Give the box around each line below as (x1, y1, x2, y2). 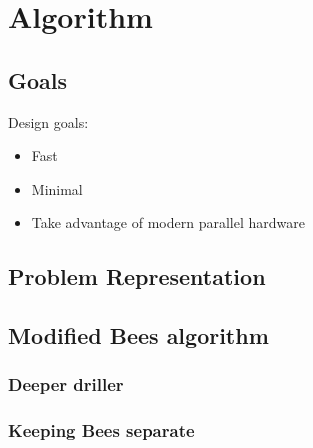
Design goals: (8, 111, 89, 132)
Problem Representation (8, 261, 266, 292)
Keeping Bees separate (8, 418, 195, 443)
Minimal (31, 178, 83, 199)
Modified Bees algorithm (8, 320, 269, 351)
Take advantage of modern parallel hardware (31, 212, 305, 233)
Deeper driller (8, 372, 124, 397)
